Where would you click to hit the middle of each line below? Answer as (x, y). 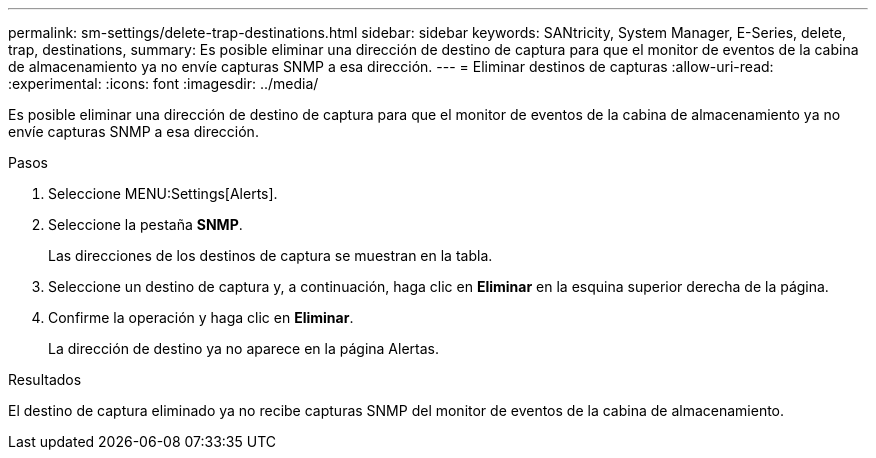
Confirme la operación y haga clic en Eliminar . (201, 317)
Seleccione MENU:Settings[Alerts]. (163, 193)
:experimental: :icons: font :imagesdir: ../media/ (163, 83)
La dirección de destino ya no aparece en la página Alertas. (243, 348)
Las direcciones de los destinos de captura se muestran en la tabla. (270, 255)
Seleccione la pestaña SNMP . (145, 224)
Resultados (45, 379)
